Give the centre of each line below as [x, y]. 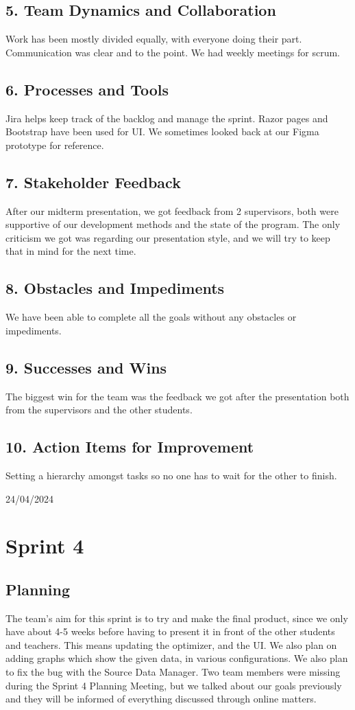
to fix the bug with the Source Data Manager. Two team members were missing [173, 672]
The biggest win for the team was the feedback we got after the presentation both [177, 396]
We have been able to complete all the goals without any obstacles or [151, 317]
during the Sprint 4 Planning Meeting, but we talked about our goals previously [174, 685]
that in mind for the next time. [71, 251]
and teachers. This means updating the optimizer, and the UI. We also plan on [171, 644]
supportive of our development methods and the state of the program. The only [173, 224]
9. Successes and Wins [86, 367]
